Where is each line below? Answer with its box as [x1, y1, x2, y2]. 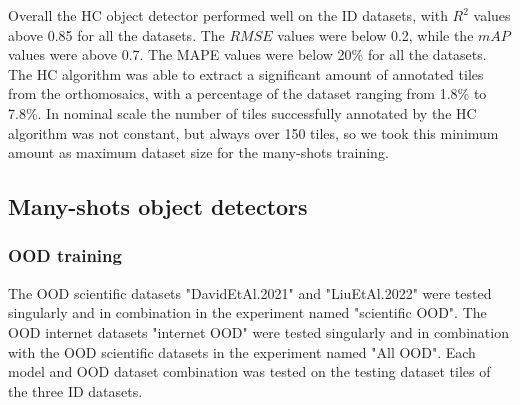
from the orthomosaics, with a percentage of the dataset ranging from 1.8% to [8, 83, 487, 104]
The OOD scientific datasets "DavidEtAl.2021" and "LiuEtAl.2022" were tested [8, 282, 492, 303]
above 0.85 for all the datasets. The [8, 24, 225, 45]
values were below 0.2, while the [277, 24, 474, 45]
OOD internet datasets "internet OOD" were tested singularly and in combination [8, 321, 509, 342]
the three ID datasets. [8, 380, 143, 401]
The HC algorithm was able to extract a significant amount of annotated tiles [8, 63, 484, 84]
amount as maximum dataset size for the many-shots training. [8, 142, 389, 163]
